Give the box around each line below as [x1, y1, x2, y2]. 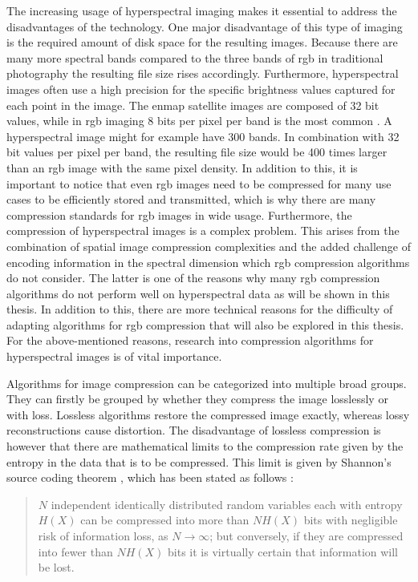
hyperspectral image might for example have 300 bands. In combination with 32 [6, 127, 400, 144]
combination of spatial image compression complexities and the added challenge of [6, 237, 411, 254]
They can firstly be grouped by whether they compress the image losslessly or [6, 390, 388, 407]
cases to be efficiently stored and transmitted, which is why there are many [6, 191, 376, 208]
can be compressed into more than [80, 511, 250, 528]
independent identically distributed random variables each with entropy [51, 495, 403, 512]
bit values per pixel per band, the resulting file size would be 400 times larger [6, 143, 388, 160]
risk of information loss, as [38, 527, 168, 544]
